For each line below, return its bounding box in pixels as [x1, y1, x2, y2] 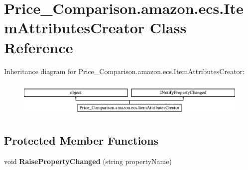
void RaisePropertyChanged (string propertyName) [4, 156, 172, 166]
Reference [4, 37, 73, 57]
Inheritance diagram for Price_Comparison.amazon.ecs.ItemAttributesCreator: [4, 66, 245, 76]
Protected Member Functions [4, 132, 159, 148]
